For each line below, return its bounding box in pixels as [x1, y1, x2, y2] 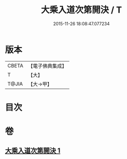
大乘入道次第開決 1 [5, 146, 61, 155]
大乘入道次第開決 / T [41, 4, 122, 16]
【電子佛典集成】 [28, 63, 67, 69]
